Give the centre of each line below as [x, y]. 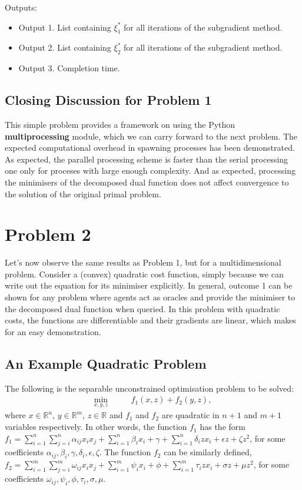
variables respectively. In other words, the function [96, 427]
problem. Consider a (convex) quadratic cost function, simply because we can [144, 274]
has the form [223, 427]
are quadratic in [190, 415]
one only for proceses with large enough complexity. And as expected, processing [150, 170]
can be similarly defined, [208, 452]
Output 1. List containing [65, 27]
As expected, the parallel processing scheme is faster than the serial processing [147, 159]
